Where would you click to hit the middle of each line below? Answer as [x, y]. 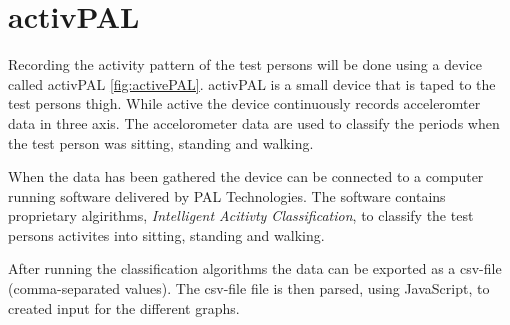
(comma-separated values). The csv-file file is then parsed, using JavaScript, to [249, 288]
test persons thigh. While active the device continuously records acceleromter [244, 103]
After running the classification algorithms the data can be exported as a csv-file [255, 268]
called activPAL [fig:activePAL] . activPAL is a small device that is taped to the [252, 83]
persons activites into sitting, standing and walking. [166, 234]
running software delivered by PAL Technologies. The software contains [227, 195]
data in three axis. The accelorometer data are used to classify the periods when [254, 122]
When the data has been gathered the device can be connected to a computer [246, 176]
